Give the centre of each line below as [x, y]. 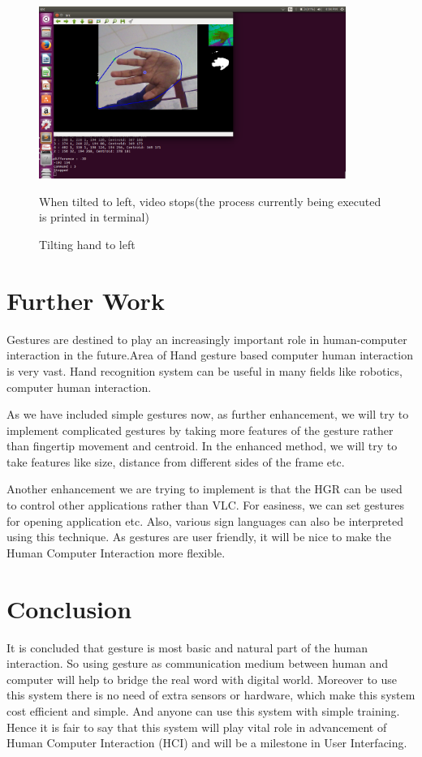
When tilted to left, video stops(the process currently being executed [210, 201]
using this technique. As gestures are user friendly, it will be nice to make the [199, 537]
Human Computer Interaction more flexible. [116, 552]
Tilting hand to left [87, 244]
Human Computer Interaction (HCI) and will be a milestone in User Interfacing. [207, 743]
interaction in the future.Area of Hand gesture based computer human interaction [210, 355]
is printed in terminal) [94, 217]
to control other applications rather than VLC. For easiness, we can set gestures [205, 505]
